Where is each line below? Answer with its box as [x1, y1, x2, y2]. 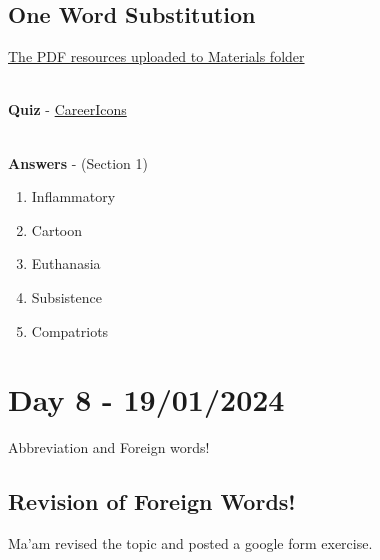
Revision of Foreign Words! [8, 486, 296, 517]
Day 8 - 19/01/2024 [8, 379, 285, 420]
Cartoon [31, 219, 83, 240]
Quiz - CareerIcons [8, 99, 127, 120]
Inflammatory [31, 186, 116, 207]
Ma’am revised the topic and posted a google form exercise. [8, 533, 373, 554]
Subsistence [31, 286, 102, 307]
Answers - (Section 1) [8, 152, 148, 173]
